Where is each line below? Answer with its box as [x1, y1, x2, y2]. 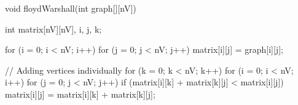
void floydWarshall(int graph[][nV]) [5, 2, 136, 14]
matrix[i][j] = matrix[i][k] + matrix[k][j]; [5, 87, 155, 100]
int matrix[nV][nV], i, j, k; [5, 22, 102, 35]
